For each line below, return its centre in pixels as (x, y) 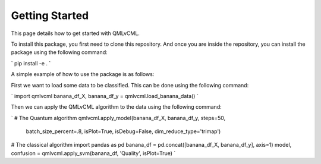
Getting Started (50, 15)
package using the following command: (59, 52)
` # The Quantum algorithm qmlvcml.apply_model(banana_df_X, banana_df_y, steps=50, (118, 118)
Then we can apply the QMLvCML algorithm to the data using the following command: (117, 107)
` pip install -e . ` (31, 63)
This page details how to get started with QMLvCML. (75, 33)
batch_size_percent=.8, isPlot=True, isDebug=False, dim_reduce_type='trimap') (123, 131)
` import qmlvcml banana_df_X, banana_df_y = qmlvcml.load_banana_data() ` (105, 96)
